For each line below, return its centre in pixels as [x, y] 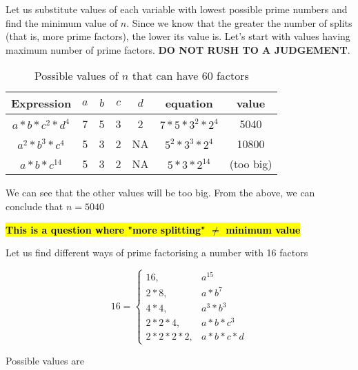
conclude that [34, 206]
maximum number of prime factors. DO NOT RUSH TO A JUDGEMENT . [178, 49]
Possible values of [76, 76]
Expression [41, 103]
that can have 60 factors [190, 76]
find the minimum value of [62, 22]
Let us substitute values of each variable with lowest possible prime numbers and [177, 9]
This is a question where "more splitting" [106, 229]
